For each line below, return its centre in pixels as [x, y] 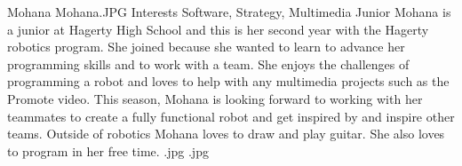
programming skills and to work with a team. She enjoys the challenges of [208, 63]
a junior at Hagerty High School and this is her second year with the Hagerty [218, 29]
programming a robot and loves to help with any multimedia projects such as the [228, 81]
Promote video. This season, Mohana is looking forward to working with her [215, 98]
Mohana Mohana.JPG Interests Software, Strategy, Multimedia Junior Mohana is [229, 12]
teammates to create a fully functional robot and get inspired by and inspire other [231, 116]
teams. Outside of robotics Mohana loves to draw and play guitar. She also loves [226, 134]
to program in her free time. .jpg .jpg [108, 150]
